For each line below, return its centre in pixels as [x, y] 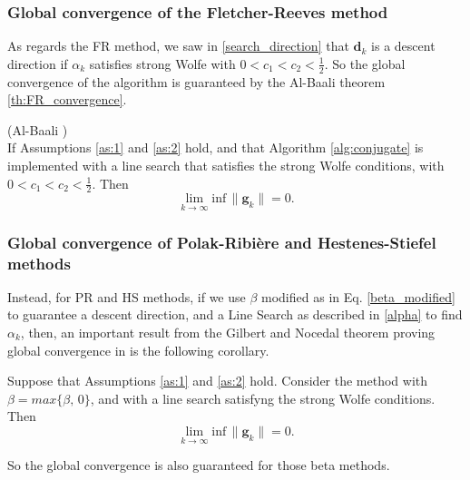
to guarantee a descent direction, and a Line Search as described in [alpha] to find [235, 314]
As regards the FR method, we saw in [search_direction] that [178, 46]
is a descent [403, 46]
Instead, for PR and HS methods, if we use [127, 296]
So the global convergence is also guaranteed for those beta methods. [199, 465]
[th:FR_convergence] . [67, 99]
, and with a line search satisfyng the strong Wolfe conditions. [263, 398]
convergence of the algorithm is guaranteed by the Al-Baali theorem [196, 81]
